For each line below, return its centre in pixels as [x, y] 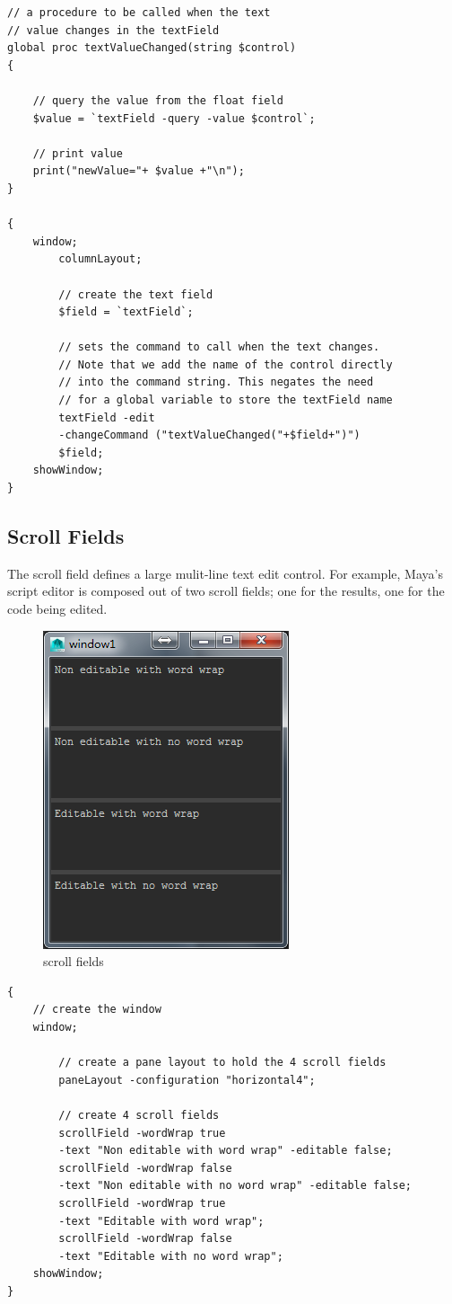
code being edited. [57, 609]
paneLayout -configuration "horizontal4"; [187, 1080]
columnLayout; [100, 259]
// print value [78, 153]
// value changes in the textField [113, 30]
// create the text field [136, 294]
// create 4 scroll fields [139, 1115]
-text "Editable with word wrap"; [161, 1221]
